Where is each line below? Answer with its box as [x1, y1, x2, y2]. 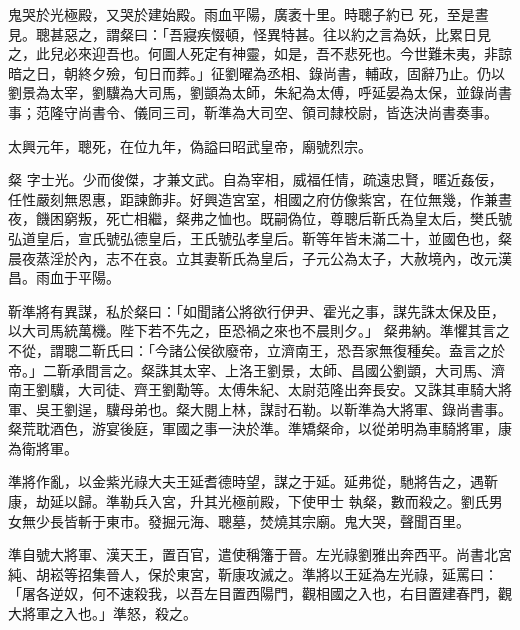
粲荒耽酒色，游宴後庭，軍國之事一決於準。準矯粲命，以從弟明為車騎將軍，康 [8, 418, 512, 439]
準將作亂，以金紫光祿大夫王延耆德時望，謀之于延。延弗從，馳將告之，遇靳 [8, 471, 498, 492]
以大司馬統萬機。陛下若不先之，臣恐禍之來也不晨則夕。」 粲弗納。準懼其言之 [8, 320, 510, 341]
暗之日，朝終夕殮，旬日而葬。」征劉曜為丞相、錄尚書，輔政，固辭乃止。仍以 [8, 62, 505, 83]
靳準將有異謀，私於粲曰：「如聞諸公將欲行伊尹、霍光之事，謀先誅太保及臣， [8, 300, 505, 321]
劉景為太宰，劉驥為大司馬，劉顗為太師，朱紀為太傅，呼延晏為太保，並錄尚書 [8, 82, 512, 103]
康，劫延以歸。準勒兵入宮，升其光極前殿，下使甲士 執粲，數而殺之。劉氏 [8, 491, 489, 512]
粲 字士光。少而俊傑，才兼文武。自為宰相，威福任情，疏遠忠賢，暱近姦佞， [8, 169, 503, 190]
